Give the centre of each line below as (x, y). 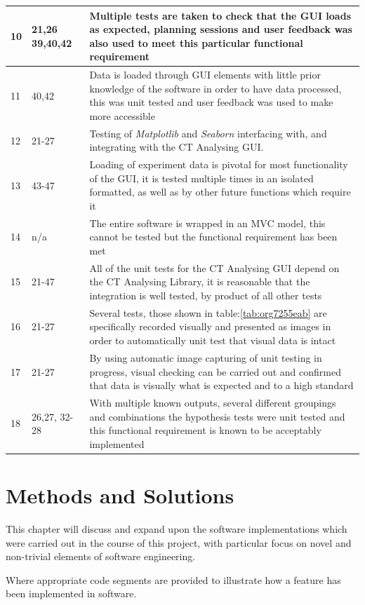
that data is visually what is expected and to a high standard (221, 385)
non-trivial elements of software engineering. (101, 556)
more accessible (122, 115)
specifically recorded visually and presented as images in (210, 326)
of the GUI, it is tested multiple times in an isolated (201, 178)
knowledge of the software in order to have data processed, (215, 88)
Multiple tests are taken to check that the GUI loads (220, 15)
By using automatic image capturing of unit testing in (206, 357)
